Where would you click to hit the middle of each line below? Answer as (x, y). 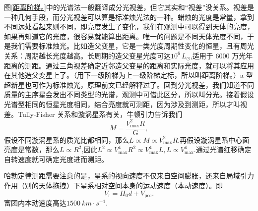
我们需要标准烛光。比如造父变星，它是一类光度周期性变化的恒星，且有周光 (132, 46)
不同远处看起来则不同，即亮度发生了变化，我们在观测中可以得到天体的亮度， (129, 26)
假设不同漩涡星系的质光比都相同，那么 (66, 139)
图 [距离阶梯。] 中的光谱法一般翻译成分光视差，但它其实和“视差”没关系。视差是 (129, 7)
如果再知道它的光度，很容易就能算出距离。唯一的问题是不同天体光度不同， (126, 36)
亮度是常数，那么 (32, 149)
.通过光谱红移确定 (223, 149)
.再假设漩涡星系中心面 (214, 139)
